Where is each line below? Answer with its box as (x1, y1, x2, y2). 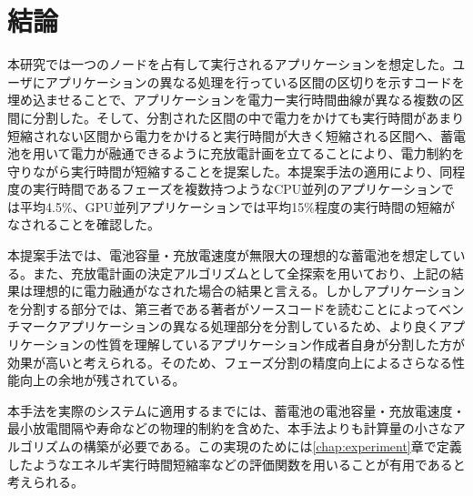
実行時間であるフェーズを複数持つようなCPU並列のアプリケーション (32, 179, 442, 198)
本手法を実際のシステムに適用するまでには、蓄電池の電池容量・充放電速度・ (7, 400, 466, 420)
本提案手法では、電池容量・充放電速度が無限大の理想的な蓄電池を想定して (7, 246, 453, 265)
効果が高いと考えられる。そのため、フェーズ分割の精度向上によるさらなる (7, 352, 452, 371)
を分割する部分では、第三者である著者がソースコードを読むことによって (7, 299, 439, 318)
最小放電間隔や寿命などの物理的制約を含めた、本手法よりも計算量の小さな (7, 419, 453, 438)
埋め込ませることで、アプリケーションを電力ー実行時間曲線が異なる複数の (7, 90, 452, 109)
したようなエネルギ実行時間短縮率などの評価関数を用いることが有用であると (7, 454, 466, 473)
